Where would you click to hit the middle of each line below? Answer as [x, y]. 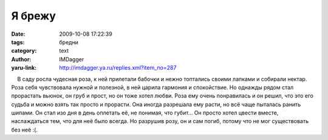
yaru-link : [24, 68]
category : [24, 51]
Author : [21, 59]
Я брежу [33, 16]
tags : [18, 42]
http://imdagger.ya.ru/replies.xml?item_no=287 [118, 68]
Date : [18, 34]
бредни [69, 42]
